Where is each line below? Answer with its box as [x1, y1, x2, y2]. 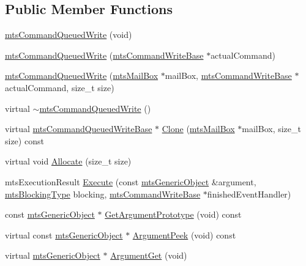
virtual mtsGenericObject [5, 249, 100, 262]
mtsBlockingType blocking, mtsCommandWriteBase [5, 187, 201, 200]
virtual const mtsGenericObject [5, 228, 123, 241]
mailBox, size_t [242, 122, 301, 135]
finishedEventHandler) [207, 187, 291, 200]
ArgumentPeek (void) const [132, 228, 236, 241]
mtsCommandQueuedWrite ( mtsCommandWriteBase [5, 48, 204, 61]
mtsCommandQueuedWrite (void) [5, 28, 132, 41]
